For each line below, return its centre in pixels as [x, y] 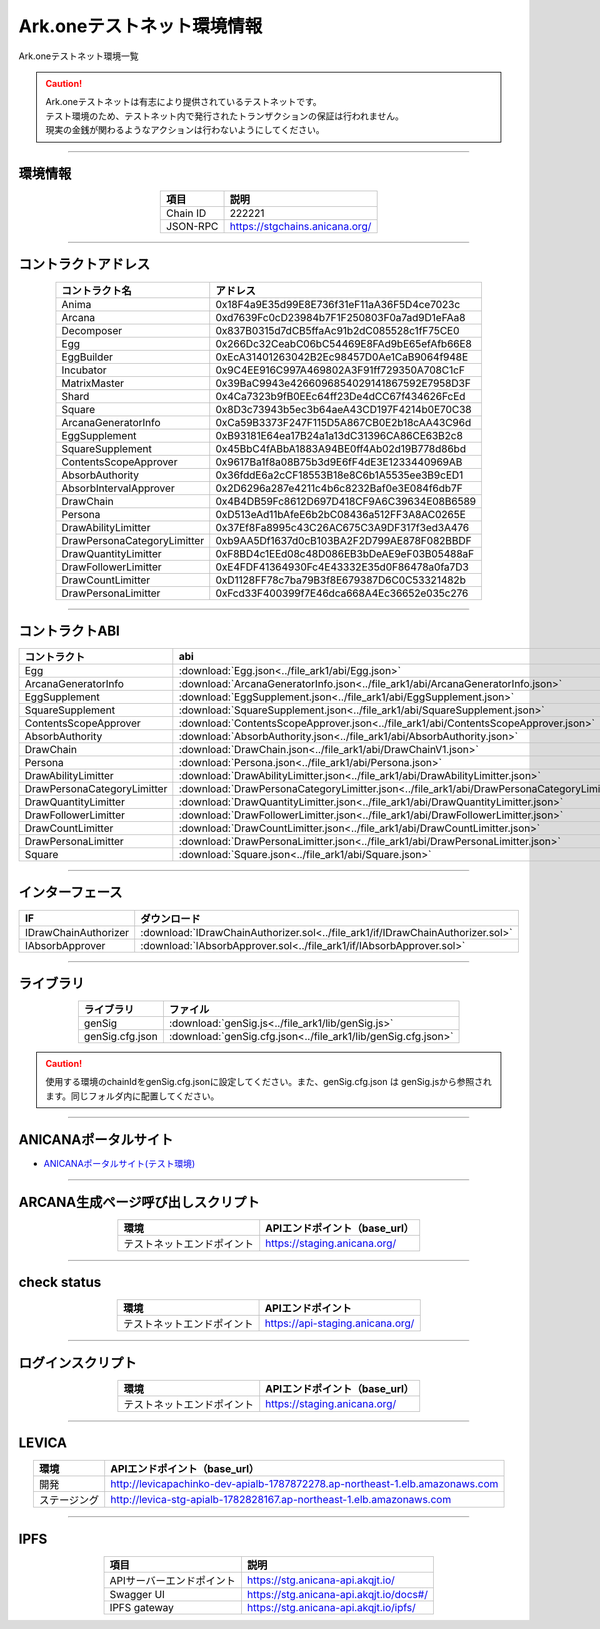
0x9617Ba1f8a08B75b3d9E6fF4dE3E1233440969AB [339, 462]
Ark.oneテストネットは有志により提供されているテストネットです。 [183, 102]
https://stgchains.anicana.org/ [300, 227]
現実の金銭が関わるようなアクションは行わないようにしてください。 [185, 130]
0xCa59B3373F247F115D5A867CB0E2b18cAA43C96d [343, 422]
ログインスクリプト [77, 1362]
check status [60, 1282]
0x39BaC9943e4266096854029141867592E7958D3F [343, 383]
